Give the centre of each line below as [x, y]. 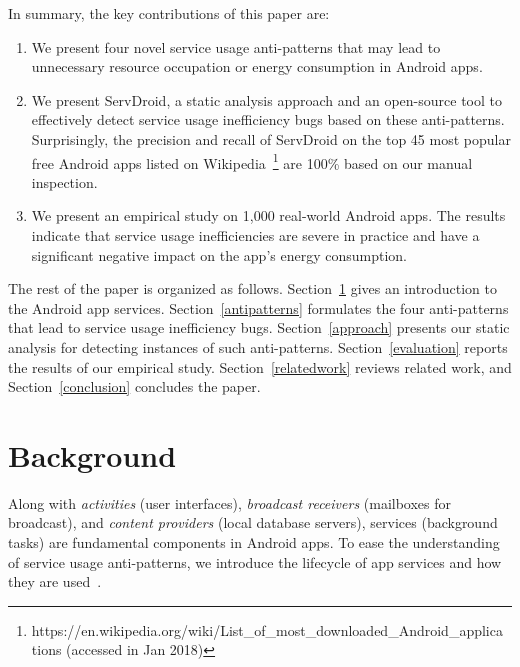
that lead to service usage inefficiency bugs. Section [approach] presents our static [259, 327]
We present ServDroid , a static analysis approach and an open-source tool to [266, 99]
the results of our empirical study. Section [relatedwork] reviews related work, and [260, 366]
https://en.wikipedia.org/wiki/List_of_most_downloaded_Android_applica [267, 629]
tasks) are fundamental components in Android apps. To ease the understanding [254, 542]
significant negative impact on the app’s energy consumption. [219, 254]
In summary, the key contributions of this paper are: [169, 13]
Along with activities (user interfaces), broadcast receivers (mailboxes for [230, 502]
